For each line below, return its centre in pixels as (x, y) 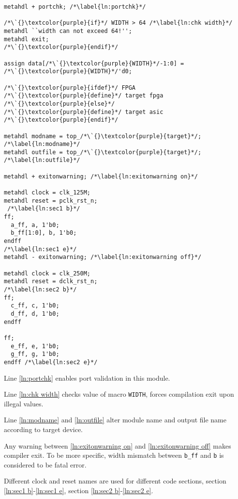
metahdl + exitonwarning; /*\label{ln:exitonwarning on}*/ (101, 176)
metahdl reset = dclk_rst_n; (51, 282)
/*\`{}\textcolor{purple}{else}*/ (59, 104)
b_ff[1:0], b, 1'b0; (44, 233)
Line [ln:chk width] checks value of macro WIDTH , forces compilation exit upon (119, 394)
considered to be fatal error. (45, 464)
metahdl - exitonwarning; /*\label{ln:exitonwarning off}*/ (103, 257)
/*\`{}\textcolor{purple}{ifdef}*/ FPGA (70, 88)
